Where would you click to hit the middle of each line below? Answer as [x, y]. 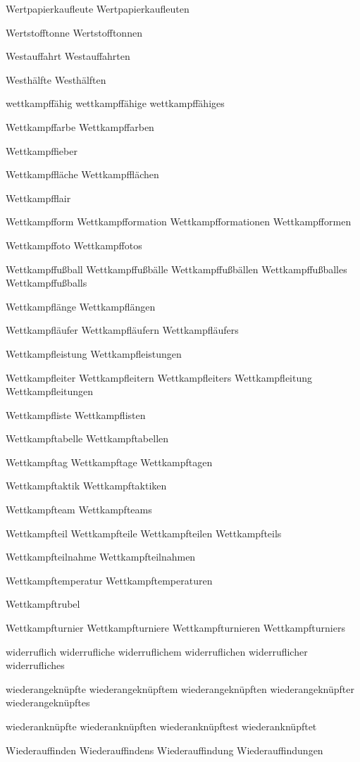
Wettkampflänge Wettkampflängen [81, 306]
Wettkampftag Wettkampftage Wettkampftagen [109, 462]
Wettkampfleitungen [50, 391]
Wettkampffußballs [46, 283]
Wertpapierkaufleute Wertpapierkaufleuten [98, 8]
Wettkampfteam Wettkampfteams [79, 510]
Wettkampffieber [42, 150]
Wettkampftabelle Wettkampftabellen [87, 438]
